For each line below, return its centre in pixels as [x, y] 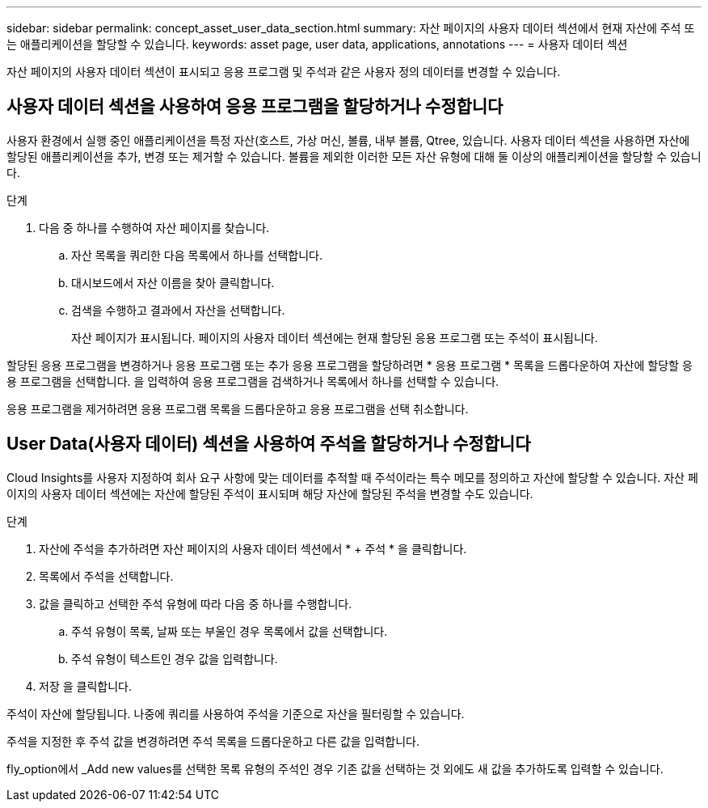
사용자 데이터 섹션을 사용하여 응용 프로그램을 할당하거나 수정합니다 [255, 107]
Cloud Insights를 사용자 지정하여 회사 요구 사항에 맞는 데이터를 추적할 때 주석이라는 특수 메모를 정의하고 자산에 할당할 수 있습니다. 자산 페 [352, 477]
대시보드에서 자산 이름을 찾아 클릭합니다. [173, 282]
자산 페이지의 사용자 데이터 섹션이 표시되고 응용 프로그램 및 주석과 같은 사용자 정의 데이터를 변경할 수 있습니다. [284, 72]
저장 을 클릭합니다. [85, 686]
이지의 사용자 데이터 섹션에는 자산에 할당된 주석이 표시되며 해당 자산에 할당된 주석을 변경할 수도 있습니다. [270, 493]
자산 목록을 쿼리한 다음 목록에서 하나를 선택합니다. [197, 255]
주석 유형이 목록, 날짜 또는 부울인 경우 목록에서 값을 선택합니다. [230, 631]
